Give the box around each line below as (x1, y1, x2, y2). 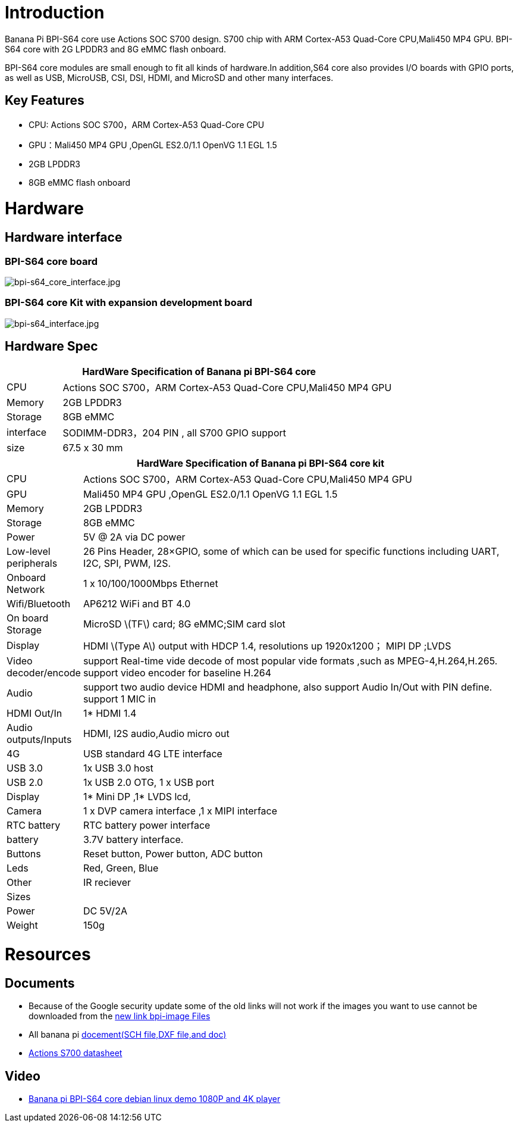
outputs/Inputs (7, 733, 72, 746)
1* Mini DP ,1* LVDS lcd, (83, 791, 191, 803)
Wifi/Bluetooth (7, 598, 71, 610)
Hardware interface (5, 230, 123, 245)
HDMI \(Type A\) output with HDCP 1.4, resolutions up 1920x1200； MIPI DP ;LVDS (83, 640, 451, 653)
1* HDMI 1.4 (83, 707, 137, 720)
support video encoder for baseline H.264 (83, 667, 272, 679)
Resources (5, 944, 91, 965)
